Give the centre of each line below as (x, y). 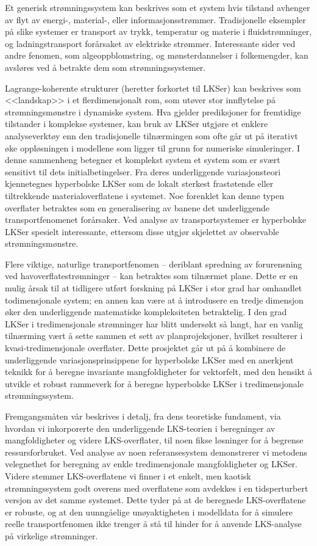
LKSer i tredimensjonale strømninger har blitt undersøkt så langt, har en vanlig (154, 323)
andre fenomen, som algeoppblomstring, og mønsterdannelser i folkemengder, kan (157, 55)
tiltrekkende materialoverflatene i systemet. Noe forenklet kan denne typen (145, 195)
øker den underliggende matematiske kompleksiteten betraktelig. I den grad (146, 312)
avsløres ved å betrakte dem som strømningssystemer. (105, 67)
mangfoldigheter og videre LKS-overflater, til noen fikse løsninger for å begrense (154, 440)
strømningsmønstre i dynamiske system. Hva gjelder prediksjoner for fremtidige (153, 111)
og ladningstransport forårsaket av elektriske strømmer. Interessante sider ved (150, 43)
